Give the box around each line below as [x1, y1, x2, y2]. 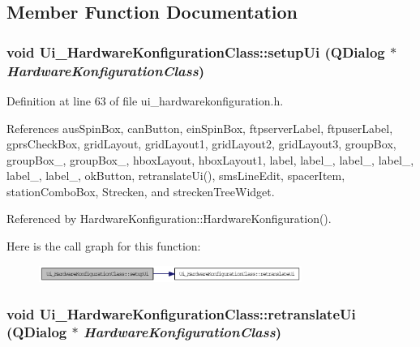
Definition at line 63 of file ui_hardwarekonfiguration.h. [6, 92, 284, 109]
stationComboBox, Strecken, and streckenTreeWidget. [6, 182, 275, 199]
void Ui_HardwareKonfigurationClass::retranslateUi [6, 303, 356, 323]
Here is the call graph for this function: [6, 238, 201, 255]
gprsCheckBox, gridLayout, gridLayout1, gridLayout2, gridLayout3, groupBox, [6, 135, 396, 152]
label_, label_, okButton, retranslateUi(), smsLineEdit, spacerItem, [6, 167, 345, 184]
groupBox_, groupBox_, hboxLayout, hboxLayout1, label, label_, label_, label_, [6, 151, 414, 168]
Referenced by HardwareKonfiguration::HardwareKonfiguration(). [6, 210, 332, 227]
